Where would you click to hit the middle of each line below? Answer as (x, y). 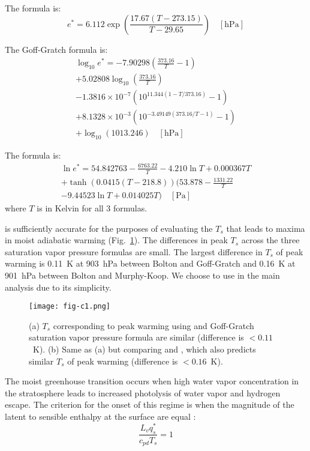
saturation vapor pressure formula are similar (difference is (136, 337)
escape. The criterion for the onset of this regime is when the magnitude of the (150, 404)
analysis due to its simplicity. (58, 287)
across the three (270, 240)
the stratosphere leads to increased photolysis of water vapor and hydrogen (143, 392)
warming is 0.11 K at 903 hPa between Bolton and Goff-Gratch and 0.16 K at (150, 263)
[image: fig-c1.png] (70, 307)
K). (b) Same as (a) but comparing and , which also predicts (144, 349)
